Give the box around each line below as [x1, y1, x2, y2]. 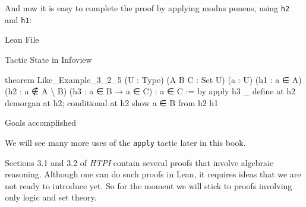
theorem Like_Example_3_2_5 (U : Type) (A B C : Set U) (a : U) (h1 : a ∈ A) [5, 73, 302, 85]
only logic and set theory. [5, 191, 97, 203]
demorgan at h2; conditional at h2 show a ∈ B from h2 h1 [5, 96, 219, 109]
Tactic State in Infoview [5, 53, 92, 65]
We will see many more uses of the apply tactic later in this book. [5, 136, 246, 148]
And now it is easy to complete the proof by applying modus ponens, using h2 [5, 2, 290, 14]
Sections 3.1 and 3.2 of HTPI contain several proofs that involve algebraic [5, 156, 274, 168]
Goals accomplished [5, 116, 77, 129]
